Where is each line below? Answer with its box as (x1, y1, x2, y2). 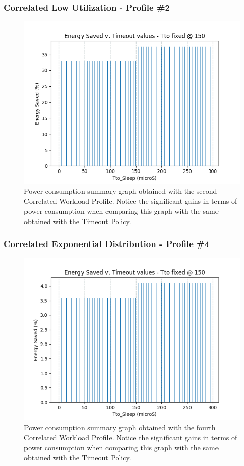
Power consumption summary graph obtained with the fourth (24, 422, 216, 432)
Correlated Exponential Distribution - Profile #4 (4, 237, 210, 250)
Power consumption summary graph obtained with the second (24, 185, 218, 196)
